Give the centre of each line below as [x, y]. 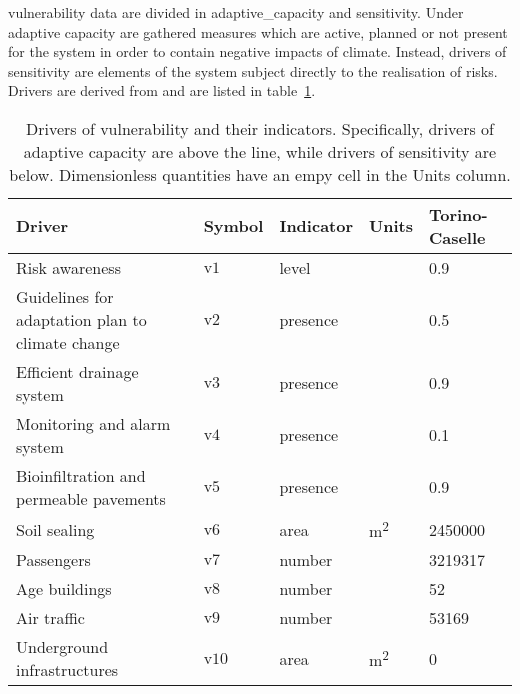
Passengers [53, 560]
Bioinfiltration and [81, 475]
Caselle [457, 237]
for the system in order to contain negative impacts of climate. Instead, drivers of [257, 51]
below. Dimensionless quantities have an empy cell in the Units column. [260, 174]
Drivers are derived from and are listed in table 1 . [162, 90]
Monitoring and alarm [93, 423]
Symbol [233, 226]
